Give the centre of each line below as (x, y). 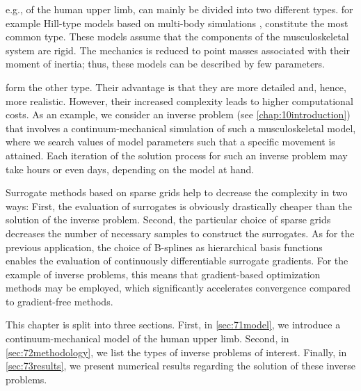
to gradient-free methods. (59, 301)
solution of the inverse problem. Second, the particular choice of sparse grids (168, 220)
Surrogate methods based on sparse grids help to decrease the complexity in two (177, 192)
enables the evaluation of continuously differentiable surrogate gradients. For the (177, 261)
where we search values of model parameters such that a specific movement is (170, 142)
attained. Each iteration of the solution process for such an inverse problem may (177, 155)
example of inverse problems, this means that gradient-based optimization (163, 274)
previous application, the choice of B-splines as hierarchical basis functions (164, 247)
